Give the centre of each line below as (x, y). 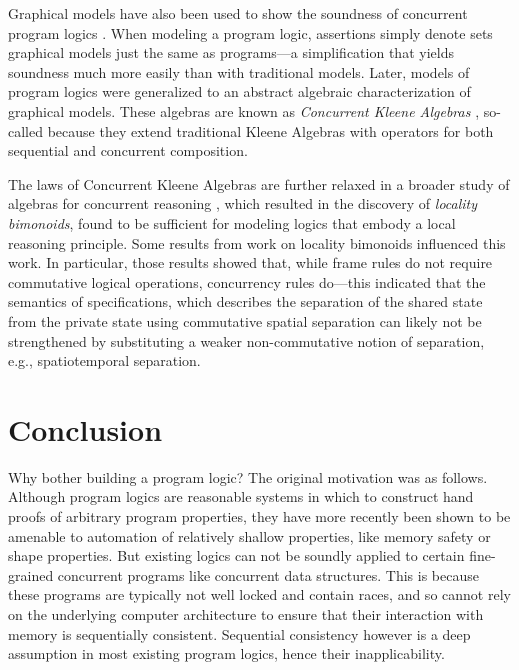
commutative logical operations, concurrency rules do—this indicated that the (247, 281)
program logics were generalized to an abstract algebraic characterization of (239, 91)
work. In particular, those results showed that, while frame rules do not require (250, 262)
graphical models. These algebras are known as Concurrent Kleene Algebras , (244, 110)
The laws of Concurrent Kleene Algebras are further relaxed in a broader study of (259, 183)
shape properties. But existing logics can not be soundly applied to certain (236, 555)
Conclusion (85, 428)
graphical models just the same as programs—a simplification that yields (231, 52)
